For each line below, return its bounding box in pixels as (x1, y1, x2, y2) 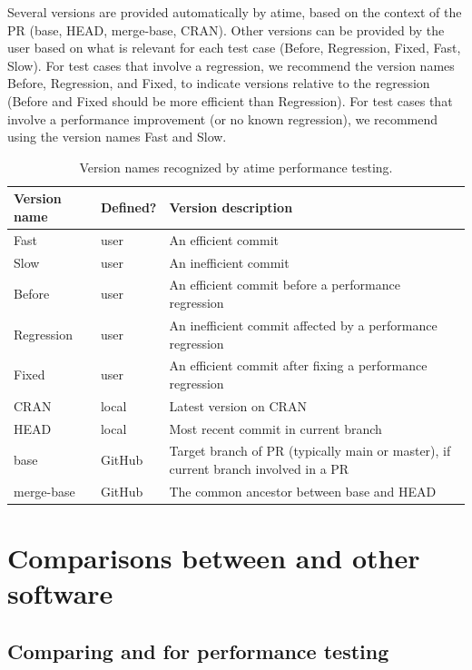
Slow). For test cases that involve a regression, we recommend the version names (7, 55, 455, 74)
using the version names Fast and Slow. (7, 127, 227, 146)
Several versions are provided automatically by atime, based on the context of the (7, 3, 462, 21)
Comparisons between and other (7, 539, 420, 576)
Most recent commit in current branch (169, 419, 382, 438)
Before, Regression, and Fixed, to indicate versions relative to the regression (7, 74, 430, 93)
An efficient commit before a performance (169, 275, 400, 294)
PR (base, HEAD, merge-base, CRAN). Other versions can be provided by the (7, 20, 445, 39)
